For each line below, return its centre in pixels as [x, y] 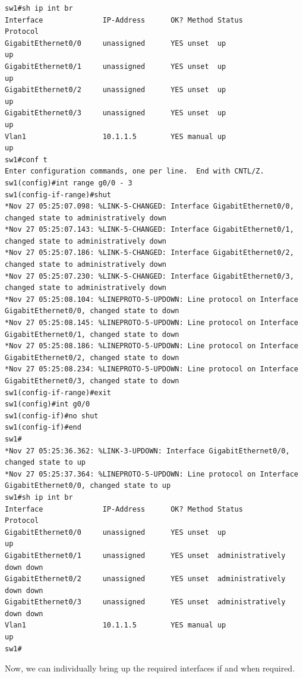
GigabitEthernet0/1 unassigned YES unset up [116, 66]
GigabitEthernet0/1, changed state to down [92, 334]
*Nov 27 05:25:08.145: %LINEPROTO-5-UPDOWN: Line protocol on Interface [151, 323]
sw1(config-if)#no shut [52, 416]
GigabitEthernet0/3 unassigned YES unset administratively [145, 602]
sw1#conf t [26, 160]
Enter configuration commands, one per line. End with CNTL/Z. [135, 171]
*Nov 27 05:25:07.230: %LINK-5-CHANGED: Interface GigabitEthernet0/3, [149, 276]
